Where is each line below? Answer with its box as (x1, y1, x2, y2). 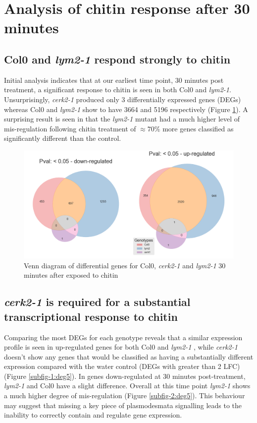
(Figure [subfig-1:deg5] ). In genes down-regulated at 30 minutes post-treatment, (4, 370, 246, 381)
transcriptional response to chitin (4, 308, 178, 324)
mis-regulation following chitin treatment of (4, 123, 136, 133)
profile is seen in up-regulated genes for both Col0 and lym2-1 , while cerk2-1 (4, 342, 238, 352)
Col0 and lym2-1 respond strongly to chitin (4, 51, 231, 66)
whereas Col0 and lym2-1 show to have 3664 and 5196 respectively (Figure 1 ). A (4, 104, 248, 114)
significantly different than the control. (4, 133, 121, 143)
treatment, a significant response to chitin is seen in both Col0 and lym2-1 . (4, 84, 231, 95)
